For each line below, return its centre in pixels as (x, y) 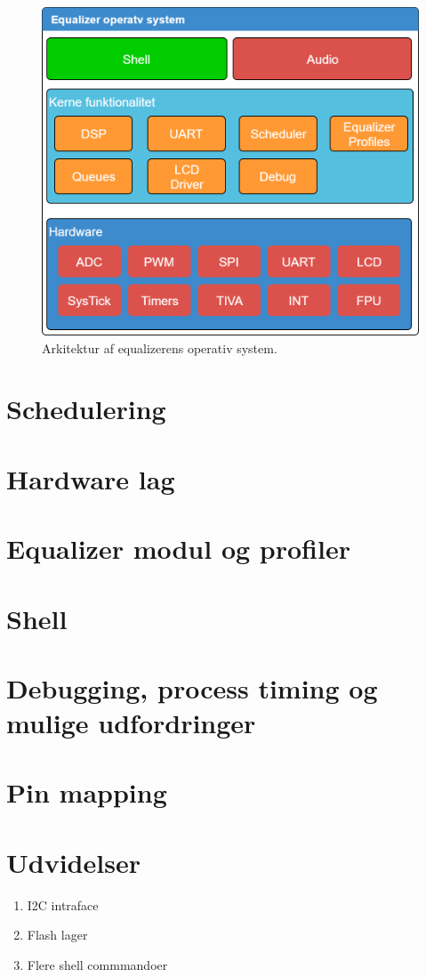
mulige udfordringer (131, 723)
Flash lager (57, 935)
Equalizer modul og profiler (178, 549)
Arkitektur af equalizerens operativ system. (160, 347)
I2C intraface (63, 904)
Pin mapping (87, 792)
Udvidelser (73, 862)
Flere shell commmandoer (97, 964)
